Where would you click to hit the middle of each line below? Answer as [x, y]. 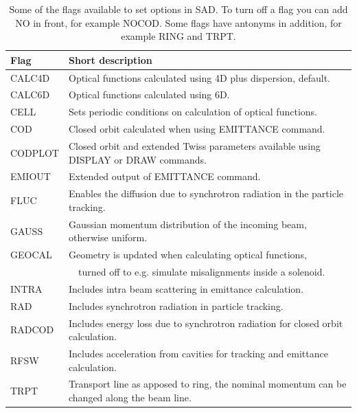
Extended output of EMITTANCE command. [164, 176]
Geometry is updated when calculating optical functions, [187, 255]
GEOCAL [31, 255]
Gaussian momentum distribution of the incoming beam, [187, 224]
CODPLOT [35, 152]
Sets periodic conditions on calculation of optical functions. [193, 112]
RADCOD [32, 330]
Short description [110, 59]
